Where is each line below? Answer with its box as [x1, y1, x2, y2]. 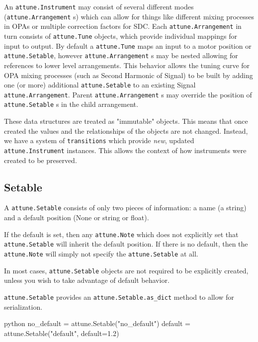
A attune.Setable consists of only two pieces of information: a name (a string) [4, 202, 247, 213]
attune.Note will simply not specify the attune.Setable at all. [4, 248, 198, 258]
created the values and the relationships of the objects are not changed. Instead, [4, 125, 248, 136]
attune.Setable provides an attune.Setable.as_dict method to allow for [4, 291, 234, 302]
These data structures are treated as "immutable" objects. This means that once [4, 116, 248, 126]
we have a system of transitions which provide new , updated [4, 135, 194, 146]
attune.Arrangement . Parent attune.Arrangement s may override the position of [4, 89, 252, 99]
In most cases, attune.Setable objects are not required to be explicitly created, [4, 265, 249, 275]
